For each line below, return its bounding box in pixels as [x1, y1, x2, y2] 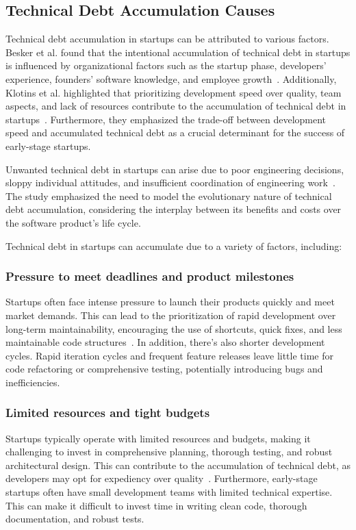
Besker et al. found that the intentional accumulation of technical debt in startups [5, 45, 351, 59]
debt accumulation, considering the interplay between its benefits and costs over [5, 202, 342, 216]
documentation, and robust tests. [5, 512, 144, 526]
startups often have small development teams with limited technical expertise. [5, 485, 333, 499]
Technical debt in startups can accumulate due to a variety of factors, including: [5, 238, 342, 253]
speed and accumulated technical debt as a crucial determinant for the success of [5, 125, 345, 140]
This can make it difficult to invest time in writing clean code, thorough [5, 498, 307, 512]
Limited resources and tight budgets [5, 404, 210, 421]
